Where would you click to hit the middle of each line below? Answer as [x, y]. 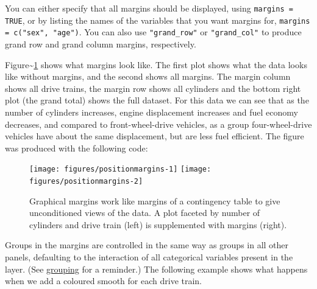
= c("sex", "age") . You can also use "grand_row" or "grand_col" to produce [153, 32]
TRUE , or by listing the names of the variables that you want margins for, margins [158, 20]
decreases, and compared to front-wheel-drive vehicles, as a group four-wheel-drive [158, 124]
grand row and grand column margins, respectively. [101, 44]
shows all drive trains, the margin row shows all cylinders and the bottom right [153, 88]
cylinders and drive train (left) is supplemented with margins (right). [158, 224]
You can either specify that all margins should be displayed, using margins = [149, 8]
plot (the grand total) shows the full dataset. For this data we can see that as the [157, 100]
